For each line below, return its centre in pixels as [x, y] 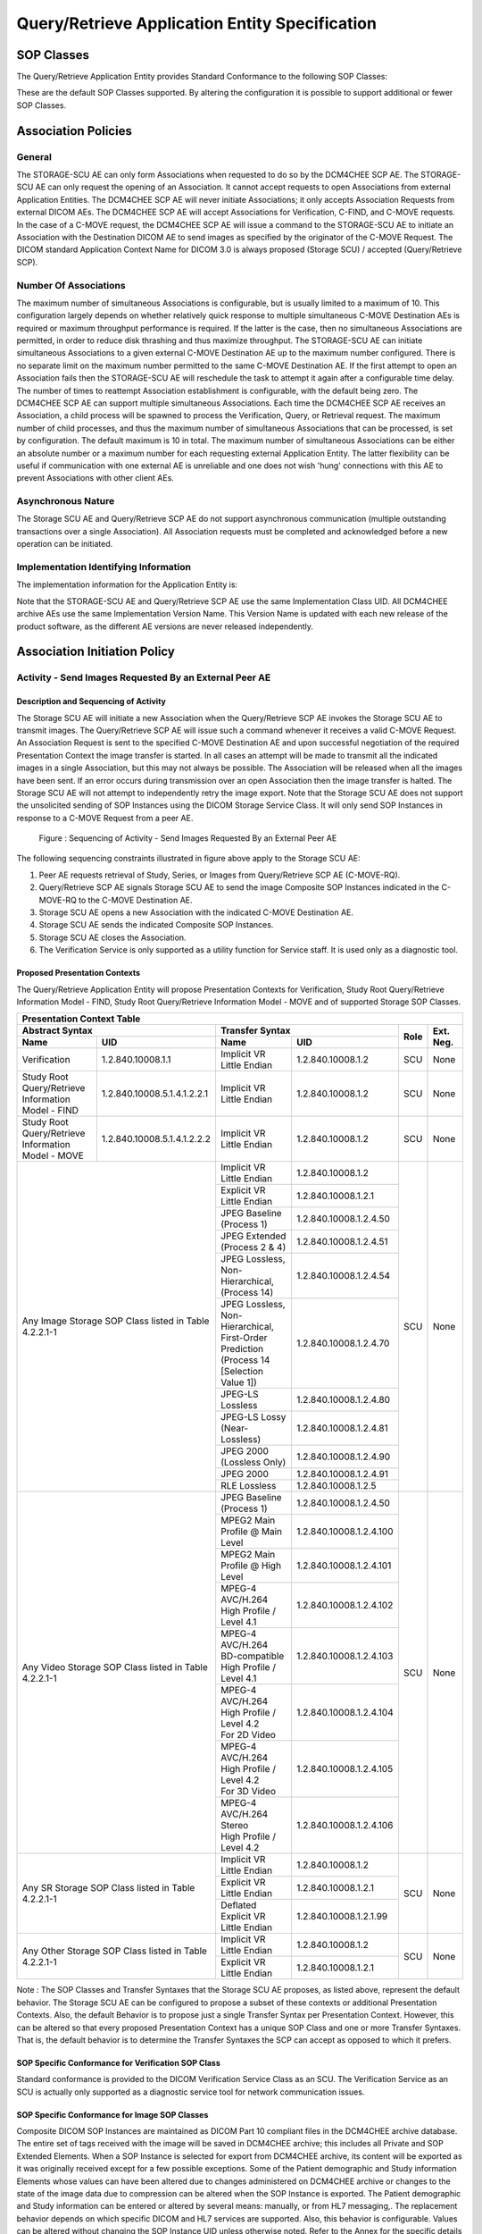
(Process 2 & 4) [253, 1247]
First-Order [244, 1338]
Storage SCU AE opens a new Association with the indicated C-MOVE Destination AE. [196, 912]
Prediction [242, 1349]
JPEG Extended [253, 1236]
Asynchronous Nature [66, 501]
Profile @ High [250, 1566]
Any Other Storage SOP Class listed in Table [114, 1951]
